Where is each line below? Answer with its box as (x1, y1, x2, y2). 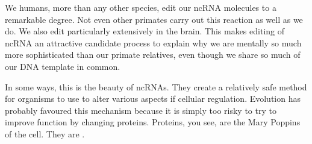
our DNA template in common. (5, 60, 120, 72)
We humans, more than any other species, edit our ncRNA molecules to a (5, 1, 276, 13)
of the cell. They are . (5, 127, 85, 140)
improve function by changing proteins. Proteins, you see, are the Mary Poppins (5, 116, 301, 128)
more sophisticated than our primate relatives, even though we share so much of (5, 48, 301, 61)
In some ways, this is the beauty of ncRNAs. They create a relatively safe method (5, 80, 307, 93)
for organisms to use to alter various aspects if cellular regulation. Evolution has (5, 92, 301, 105)
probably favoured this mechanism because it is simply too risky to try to (5, 104, 276, 116)
